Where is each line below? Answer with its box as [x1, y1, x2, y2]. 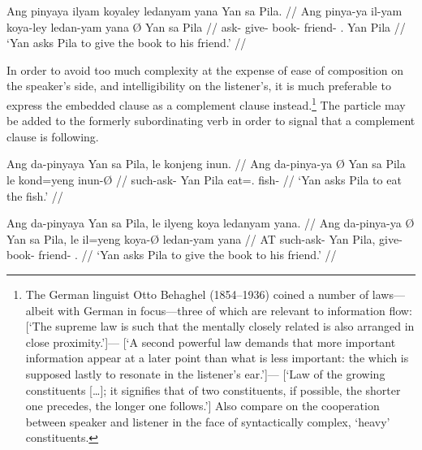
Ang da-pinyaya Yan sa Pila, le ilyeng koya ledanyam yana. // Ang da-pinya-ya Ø [6, 214, 415, 231]
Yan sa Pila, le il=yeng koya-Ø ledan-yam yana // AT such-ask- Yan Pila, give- [6, 230, 403, 247]
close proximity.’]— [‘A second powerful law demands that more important [25, 333, 396, 350]
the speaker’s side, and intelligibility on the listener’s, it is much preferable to [6, 77, 391, 94]
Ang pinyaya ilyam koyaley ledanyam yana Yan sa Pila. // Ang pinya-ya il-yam [6, 2, 403, 19]
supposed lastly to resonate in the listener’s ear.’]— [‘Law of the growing [25, 365, 385, 382]
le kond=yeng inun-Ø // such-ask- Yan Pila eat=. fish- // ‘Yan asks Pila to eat [6, 171, 402, 188]
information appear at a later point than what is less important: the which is [25, 349, 409, 366]
